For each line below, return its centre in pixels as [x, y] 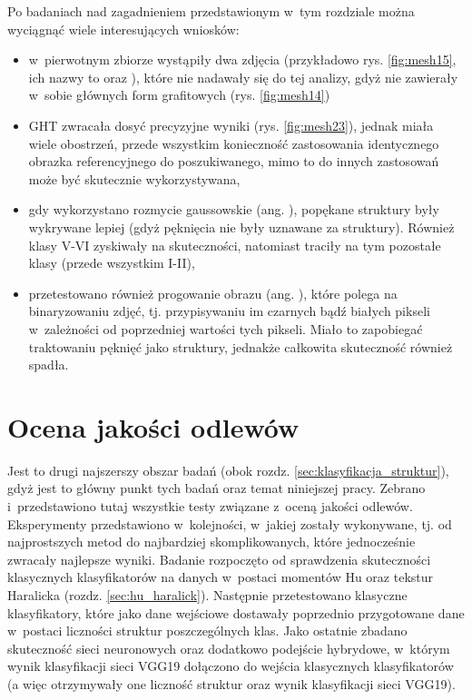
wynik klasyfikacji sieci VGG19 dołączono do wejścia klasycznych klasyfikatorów [231, 666]
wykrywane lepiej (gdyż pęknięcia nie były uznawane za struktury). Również [241, 227]
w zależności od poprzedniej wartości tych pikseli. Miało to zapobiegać [226, 328]
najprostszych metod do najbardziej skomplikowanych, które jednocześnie [211, 542]
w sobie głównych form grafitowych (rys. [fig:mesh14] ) [179, 95]
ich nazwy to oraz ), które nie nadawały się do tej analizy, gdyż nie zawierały [243, 77]
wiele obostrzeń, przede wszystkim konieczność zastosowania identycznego [234, 143]
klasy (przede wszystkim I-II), [112, 263]
